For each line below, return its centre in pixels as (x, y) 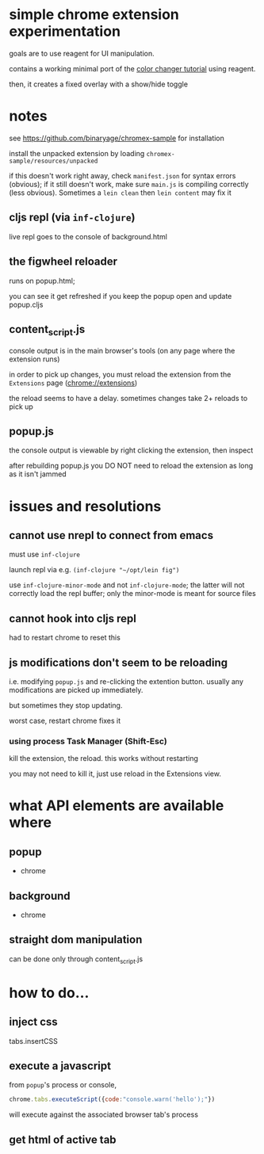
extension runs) (34, 359)
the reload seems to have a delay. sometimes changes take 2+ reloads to (128, 398)
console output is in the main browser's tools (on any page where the (122, 350)
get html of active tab (63, 1139)
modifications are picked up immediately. (76, 690)
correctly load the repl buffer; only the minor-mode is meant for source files (132, 594)
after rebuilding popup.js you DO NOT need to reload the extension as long (131, 466)
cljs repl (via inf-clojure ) (72, 218)
